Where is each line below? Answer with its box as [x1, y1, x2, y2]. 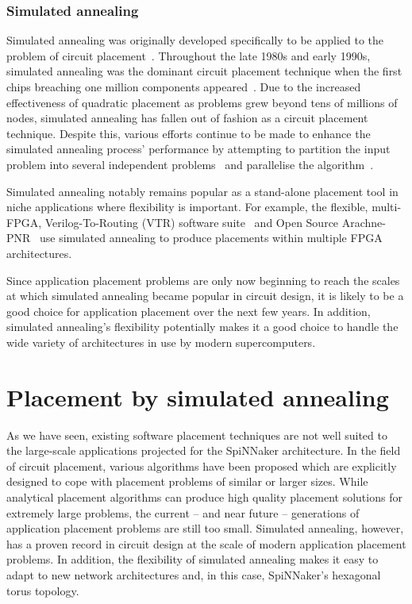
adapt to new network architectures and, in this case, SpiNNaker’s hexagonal [6, 566, 381, 583]
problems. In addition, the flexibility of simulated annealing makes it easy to [6, 551, 379, 567]
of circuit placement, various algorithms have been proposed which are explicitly [6, 457, 397, 474]
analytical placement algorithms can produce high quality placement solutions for [6, 489, 402, 505]
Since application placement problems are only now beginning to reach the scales [6, 271, 400, 288]
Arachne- [341, 214, 386, 230]
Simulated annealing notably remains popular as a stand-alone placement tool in [6, 183, 399, 199]
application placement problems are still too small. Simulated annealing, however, [6, 520, 404, 537]
